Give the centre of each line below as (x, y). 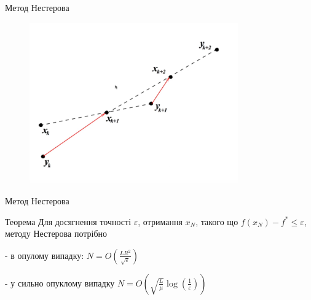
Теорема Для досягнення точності (68, 221)
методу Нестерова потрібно (56, 233)
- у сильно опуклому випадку (60, 283)
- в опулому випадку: (45, 255)
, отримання (160, 221)
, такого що (217, 221)
